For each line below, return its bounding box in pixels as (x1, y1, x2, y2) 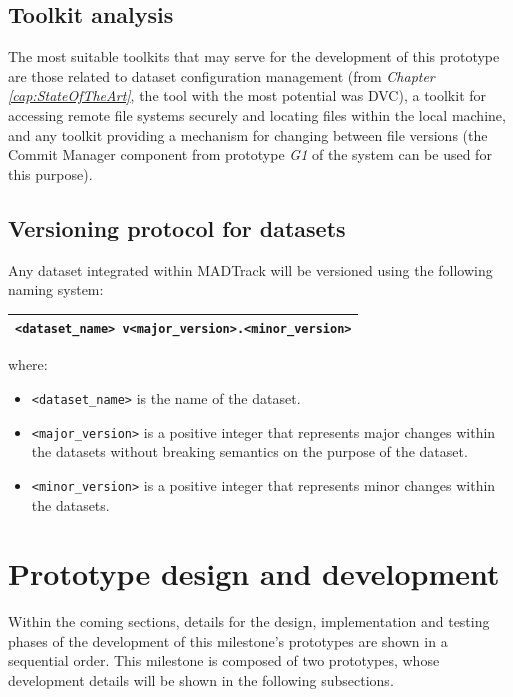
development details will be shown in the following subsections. (8, 670, 394, 691)
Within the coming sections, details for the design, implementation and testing (8, 611, 490, 632)
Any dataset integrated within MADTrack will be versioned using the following (8, 259, 493, 280)
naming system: (8, 279, 104, 300)
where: (8, 354, 48, 375)
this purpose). (8, 163, 93, 184)
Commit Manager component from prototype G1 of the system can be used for (8, 144, 492, 165)
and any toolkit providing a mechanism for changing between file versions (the (8, 124, 488, 145)
